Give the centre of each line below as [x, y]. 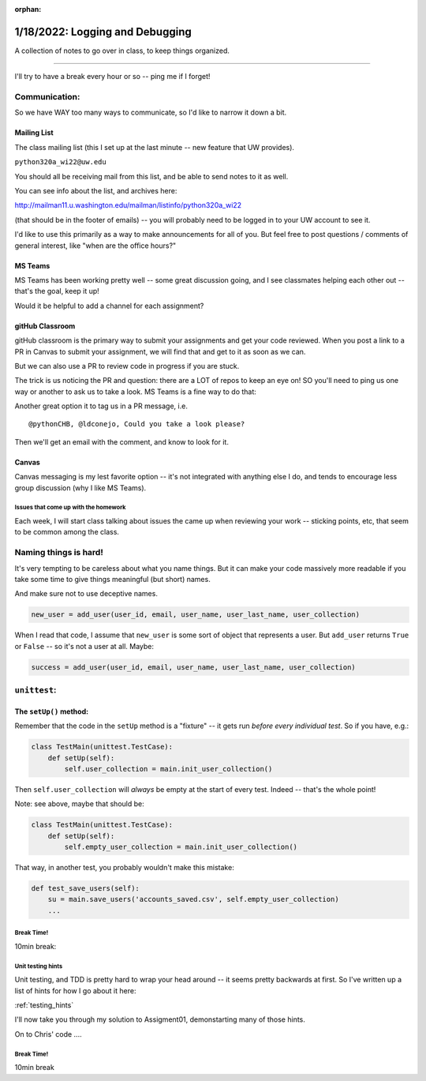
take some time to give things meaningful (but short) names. [112, 579]
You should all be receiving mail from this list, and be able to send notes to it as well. [151, 176]
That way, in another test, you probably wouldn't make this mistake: [124, 868]
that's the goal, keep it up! [57, 291]
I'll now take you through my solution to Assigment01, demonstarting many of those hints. [160, 1019]
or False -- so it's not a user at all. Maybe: [84, 646]
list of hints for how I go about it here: [75, 990]
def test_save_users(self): [85, 889]
